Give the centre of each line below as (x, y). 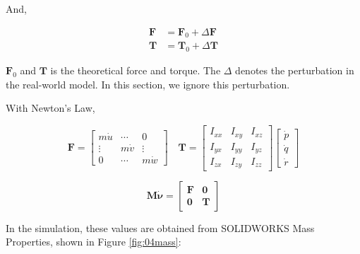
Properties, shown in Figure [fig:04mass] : (94, 242)
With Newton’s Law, (50, 108)
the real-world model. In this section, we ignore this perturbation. (148, 84)
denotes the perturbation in (295, 70)
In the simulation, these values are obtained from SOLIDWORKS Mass (160, 227)
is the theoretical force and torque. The (136, 70)
